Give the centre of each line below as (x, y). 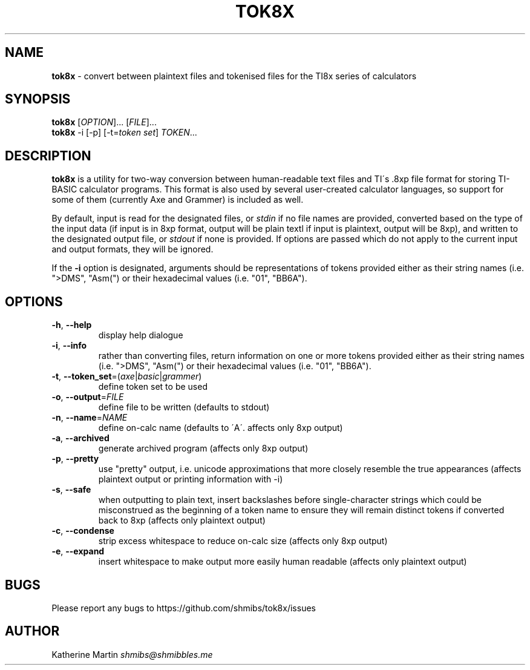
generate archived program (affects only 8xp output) (203, 448)
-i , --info (69, 346)
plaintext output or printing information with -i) (191, 479)
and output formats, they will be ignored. (132, 249)
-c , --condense (83, 531)
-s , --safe (71, 490)
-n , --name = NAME (90, 418)
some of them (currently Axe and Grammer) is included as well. (178, 200)
